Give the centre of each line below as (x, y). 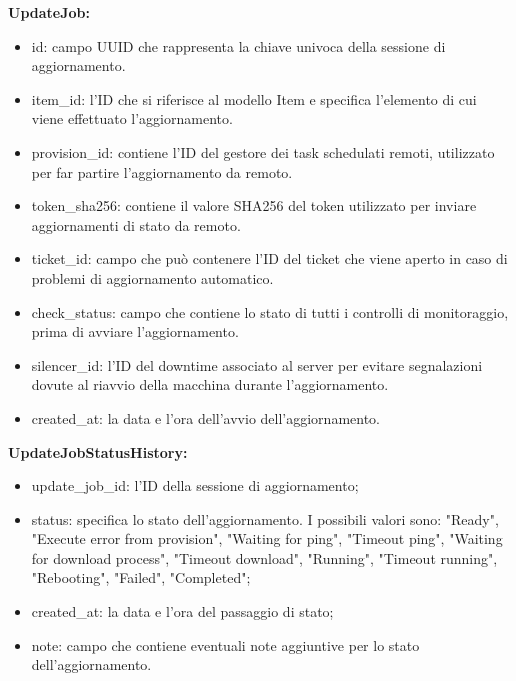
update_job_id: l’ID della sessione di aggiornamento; (195, 485)
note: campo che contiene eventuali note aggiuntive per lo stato (225, 644)
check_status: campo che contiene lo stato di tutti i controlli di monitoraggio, (270, 311)
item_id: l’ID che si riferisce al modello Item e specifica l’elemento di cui (254, 98)
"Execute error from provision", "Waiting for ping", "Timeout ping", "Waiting (267, 538)
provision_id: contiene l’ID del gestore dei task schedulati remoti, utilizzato (263, 151)
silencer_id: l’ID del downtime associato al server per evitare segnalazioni (257, 364)
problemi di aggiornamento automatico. (152, 277)
